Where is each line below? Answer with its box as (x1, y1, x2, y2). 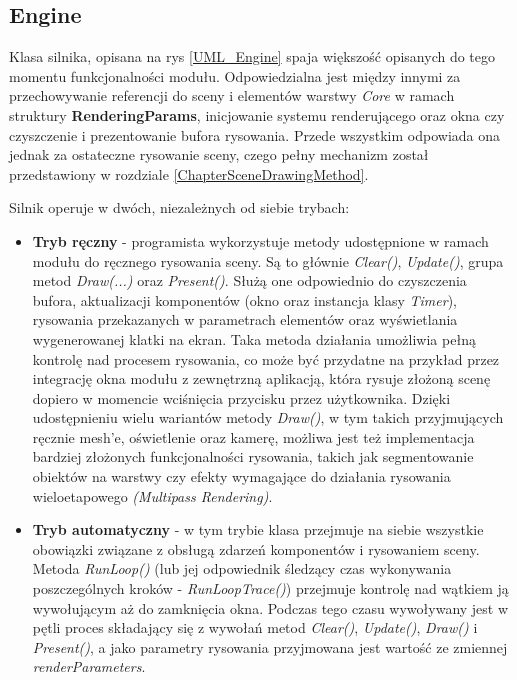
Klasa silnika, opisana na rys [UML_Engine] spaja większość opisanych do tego (9, 46, 496, 67)
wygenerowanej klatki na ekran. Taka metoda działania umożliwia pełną (32, 328, 476, 349)
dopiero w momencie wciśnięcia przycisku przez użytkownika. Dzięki (32, 387, 451, 408)
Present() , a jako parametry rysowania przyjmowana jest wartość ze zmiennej (32, 636, 508, 657)
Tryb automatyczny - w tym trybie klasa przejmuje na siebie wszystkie (32, 519, 484, 540)
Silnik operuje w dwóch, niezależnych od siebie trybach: (9, 197, 350, 218)
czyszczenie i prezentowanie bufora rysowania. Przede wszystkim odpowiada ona (9, 124, 501, 145)
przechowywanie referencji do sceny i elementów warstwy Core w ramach (9, 85, 455, 106)
